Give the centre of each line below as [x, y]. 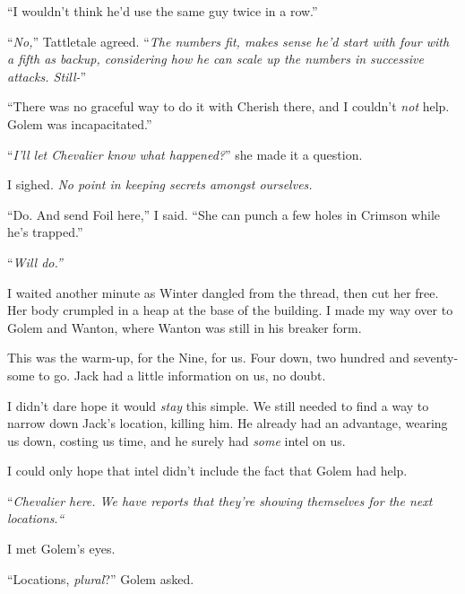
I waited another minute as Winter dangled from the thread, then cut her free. [223, 292]
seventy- [436, 358]
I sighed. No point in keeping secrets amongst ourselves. [160, 184]
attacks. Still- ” [47, 76]
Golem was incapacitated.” [80, 123]
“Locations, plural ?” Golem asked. [101, 578]
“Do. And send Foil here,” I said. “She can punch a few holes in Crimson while [224, 214]
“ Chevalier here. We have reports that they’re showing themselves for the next [220, 500]
